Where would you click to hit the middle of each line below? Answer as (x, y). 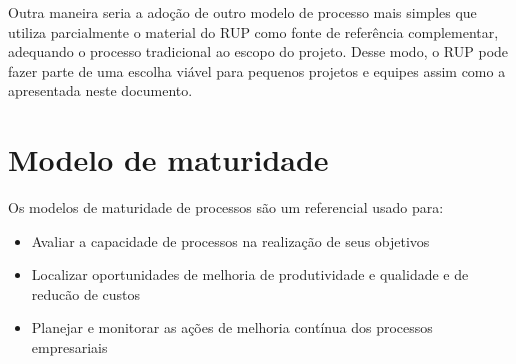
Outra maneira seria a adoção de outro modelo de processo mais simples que (242, 12)
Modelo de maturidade (168, 159)
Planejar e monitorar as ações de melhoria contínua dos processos (232, 327)
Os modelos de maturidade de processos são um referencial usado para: (226, 207)
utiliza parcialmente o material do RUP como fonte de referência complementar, (253, 31)
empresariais (69, 347)
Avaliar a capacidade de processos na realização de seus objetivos (230, 240)
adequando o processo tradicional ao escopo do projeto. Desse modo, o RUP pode (258, 51)
